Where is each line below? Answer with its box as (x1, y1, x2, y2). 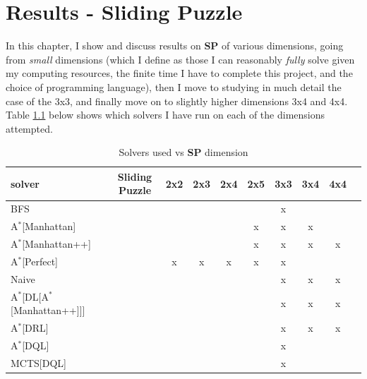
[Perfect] (22, 253, 58, 268)
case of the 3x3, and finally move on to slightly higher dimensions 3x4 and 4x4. (6, 93, 348, 108)
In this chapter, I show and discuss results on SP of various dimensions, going (6, 38, 344, 53)
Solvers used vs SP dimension (119, 145, 248, 160)
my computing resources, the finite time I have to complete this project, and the (6, 66, 353, 80)
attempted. (6, 121, 53, 136)
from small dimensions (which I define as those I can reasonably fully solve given (6, 52, 355, 66)
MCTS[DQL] (11, 355, 66, 370)
